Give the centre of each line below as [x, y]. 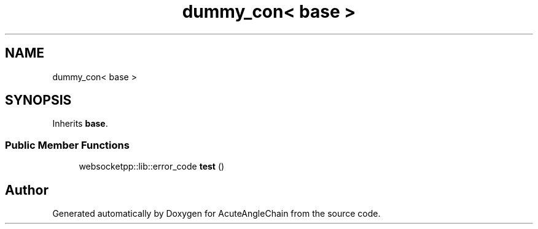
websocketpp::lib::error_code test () [152, 167]
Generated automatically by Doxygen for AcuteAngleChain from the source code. [216, 214]
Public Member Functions [67, 145]
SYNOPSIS [38, 100]
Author [27, 190]
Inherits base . [80, 124]
